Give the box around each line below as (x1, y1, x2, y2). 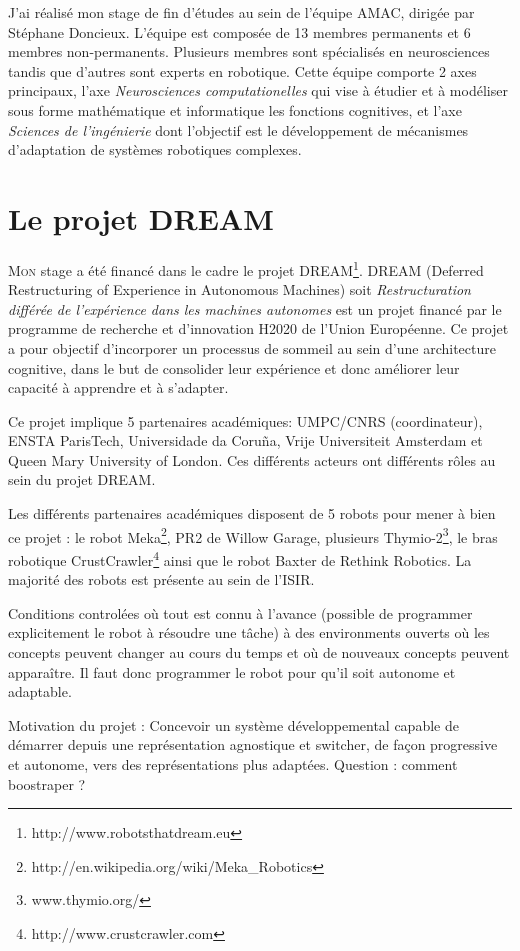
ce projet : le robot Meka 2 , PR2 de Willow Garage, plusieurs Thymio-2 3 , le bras (8, 523, 498, 547)
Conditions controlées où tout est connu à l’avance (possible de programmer (8, 602, 473, 623)
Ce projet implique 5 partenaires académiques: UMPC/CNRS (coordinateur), (8, 410, 483, 431)
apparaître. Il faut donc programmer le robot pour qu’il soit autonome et (8, 661, 456, 682)
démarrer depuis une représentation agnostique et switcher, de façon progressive (8, 734, 498, 755)
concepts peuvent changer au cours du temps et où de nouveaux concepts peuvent (8, 641, 510, 662)
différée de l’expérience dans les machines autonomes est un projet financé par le (8, 298, 502, 319)
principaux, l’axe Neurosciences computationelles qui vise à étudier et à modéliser (8, 80, 508, 101)
